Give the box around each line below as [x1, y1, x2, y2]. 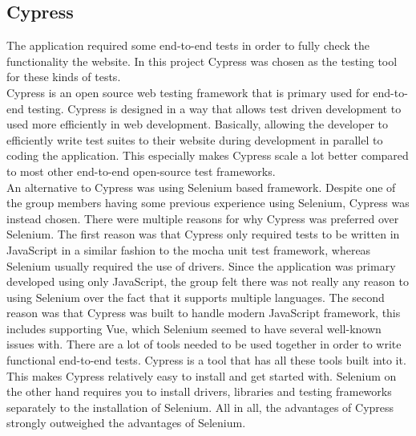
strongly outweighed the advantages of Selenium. [6, 414, 246, 431]
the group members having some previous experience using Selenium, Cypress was [6, 194, 410, 211]
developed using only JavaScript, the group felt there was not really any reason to [6, 273, 409, 290]
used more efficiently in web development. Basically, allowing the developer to [6, 116, 388, 132]
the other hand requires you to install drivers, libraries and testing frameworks [6, 383, 392, 400]
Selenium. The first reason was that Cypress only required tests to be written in [6, 226, 400, 242]
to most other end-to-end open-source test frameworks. [6, 162, 276, 179]
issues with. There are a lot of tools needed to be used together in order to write [6, 336, 402, 352]
